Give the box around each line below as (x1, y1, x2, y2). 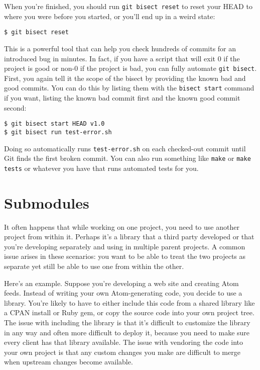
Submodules (4, 192, 89, 213)
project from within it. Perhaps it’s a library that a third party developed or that (4, 231, 254, 242)
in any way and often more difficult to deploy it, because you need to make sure (4, 327, 250, 337)
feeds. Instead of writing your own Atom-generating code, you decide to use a (4, 288, 242, 298)
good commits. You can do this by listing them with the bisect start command (4, 82, 254, 93)
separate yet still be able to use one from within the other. (4, 260, 184, 271)
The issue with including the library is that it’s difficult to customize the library (4, 317, 250, 327)
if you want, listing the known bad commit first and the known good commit (4, 92, 240, 103)
